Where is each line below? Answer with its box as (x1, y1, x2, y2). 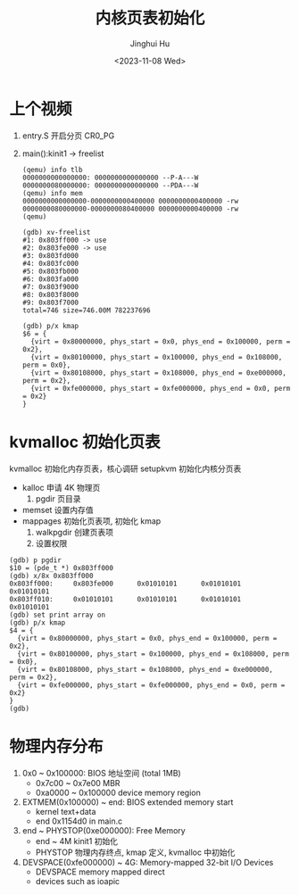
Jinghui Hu (129, 37, 170, 49)
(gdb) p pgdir (9, 555, 62, 565)
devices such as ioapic (35, 875, 120, 886)
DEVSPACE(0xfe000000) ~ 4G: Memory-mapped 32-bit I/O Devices (21, 857, 274, 867)
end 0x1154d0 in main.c (35, 816, 123, 826)
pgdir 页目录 (35, 493, 81, 504)
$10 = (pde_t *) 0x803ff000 (9, 563, 114, 572)
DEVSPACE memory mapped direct (35, 866, 165, 877)
